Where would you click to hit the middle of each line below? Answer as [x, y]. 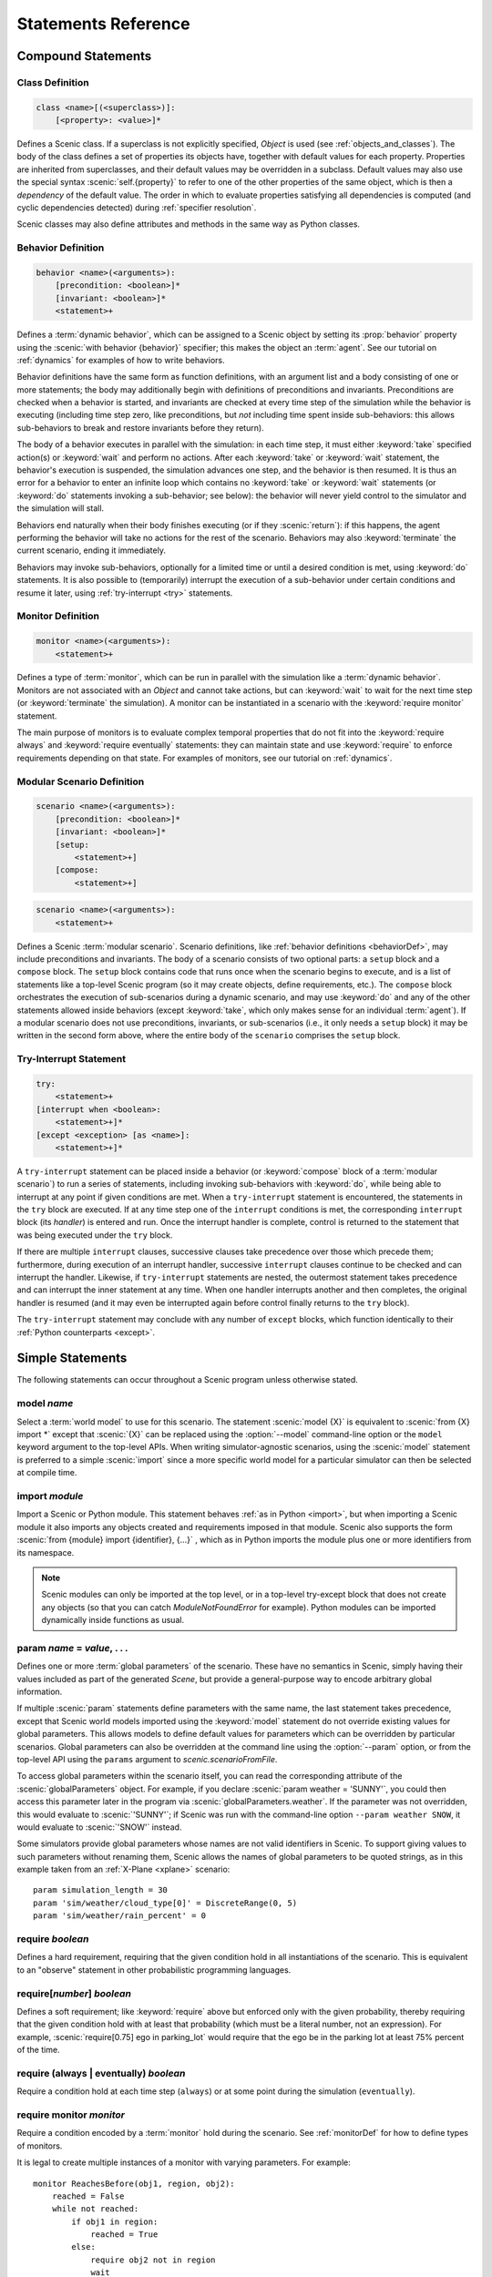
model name [45, 1404]
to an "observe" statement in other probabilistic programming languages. [154, 1970]
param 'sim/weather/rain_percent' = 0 [120, 1916]
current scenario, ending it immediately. [91, 550]
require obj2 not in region [153, 2260]
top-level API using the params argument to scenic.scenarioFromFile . [147, 1759]
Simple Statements [72, 1358]
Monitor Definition [58, 617]
